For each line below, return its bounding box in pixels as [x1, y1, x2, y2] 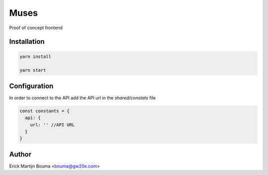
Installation [9, 38, 45, 46]
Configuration [9, 82, 54, 90]
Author [9, 150, 32, 158]
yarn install [19, 53, 52, 59]
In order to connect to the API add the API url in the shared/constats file [9, 94, 156, 101]
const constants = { [19, 108, 69, 114]
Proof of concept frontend [9, 25, 63, 31]
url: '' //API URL [30, 122, 75, 128]
